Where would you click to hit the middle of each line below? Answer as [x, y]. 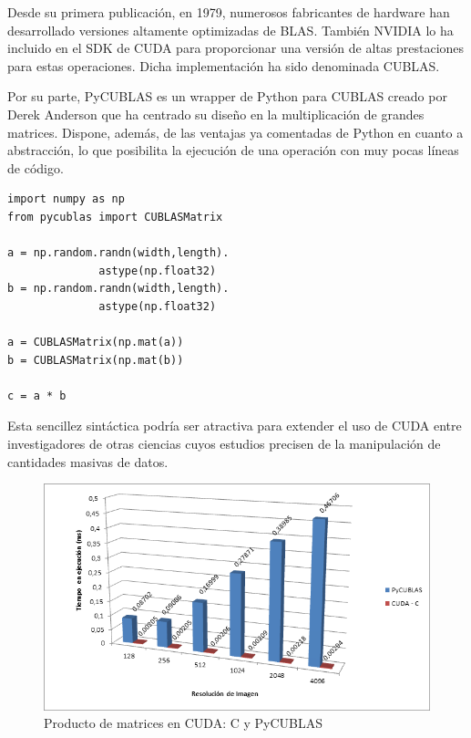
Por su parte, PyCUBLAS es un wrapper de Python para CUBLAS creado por [227, 96]
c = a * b [37, 395]
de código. [36, 167]
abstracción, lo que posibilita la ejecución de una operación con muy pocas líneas [233, 150]
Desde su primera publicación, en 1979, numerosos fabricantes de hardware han [229, 12]
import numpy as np [66, 199]
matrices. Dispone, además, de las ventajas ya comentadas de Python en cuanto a [235, 132]
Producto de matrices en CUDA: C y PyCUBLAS [183, 723]
